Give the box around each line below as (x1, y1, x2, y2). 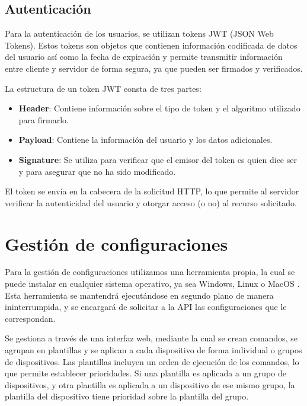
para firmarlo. (18, 113, 69, 126)
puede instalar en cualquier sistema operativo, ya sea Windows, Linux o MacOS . (5, 277, 300, 290)
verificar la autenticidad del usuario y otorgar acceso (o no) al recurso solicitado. (5, 196, 297, 209)
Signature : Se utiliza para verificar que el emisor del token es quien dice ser (18, 153, 297, 165)
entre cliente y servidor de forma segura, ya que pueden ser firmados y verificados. (5, 62, 303, 74)
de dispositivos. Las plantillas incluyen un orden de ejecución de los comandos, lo (5, 355, 299, 367)
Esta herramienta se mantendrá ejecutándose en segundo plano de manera (5, 289, 274, 301)
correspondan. (5, 312, 56, 324)
